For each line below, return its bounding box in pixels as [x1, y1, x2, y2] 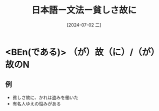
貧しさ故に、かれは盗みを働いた [12, 94, 78, 100]
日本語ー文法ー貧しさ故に [31, 4, 136, 16]
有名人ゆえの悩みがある [12, 101, 61, 107]
